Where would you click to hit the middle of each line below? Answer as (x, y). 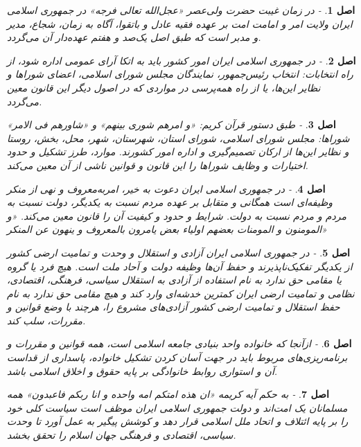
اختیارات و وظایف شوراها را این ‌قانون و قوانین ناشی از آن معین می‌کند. (158, 165)
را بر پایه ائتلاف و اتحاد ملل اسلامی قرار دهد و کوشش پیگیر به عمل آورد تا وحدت (178, 421)
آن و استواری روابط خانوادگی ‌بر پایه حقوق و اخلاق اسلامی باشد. (142, 370)
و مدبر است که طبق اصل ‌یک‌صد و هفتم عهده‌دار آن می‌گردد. (134, 37)
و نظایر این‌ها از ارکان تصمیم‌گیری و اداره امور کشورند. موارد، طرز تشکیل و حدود (178, 151)
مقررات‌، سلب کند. (46, 320)
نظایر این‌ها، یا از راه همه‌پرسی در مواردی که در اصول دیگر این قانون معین (164, 87)
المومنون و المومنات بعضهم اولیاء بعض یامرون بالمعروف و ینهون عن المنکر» (167, 229)
